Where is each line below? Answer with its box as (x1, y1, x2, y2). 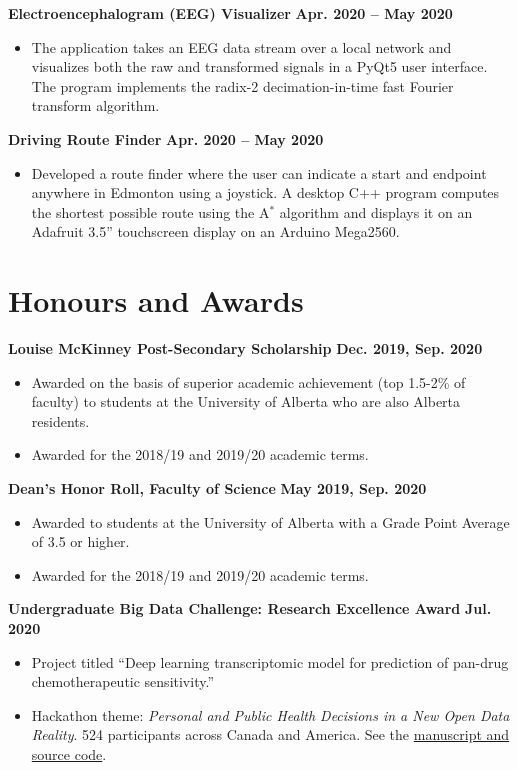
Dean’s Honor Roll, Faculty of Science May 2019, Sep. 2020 (8, 478, 427, 499)
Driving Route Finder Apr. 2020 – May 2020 (8, 128, 324, 149)
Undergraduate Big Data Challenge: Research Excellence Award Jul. (8, 598, 492, 619)
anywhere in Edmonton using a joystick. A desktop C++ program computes (31, 182, 500, 203)
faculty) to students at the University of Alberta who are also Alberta (31, 391, 461, 412)
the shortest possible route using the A (31, 201, 270, 222)
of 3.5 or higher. (31, 531, 130, 552)
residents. (31, 410, 90, 431)
